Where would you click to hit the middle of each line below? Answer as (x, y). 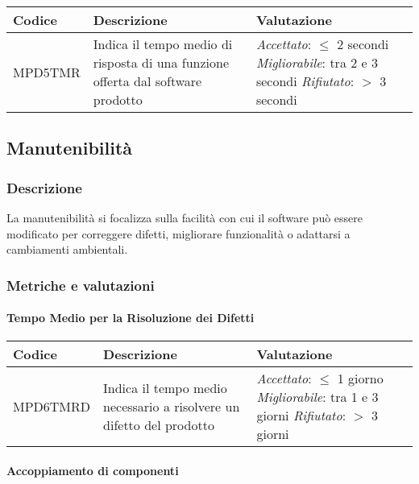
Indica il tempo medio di (163, 44)
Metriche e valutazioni (81, 285)
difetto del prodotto (159, 424)
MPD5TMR (47, 72)
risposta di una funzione (161, 62)
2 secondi (363, 44)
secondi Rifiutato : (305, 81)
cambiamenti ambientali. (67, 249)
